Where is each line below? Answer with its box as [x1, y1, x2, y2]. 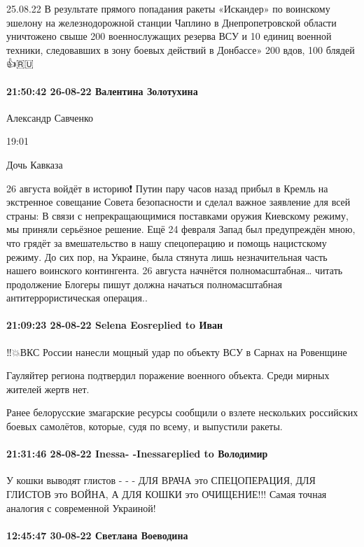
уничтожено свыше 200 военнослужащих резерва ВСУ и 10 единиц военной [6, 29, 332, 43]
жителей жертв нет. [6, 381, 90, 396]
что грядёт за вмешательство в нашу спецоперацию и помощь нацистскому [6, 235, 327, 250]
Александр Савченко [6, 110, 94, 125]
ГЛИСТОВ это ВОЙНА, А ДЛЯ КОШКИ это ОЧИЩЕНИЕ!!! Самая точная [6, 487, 327, 502]
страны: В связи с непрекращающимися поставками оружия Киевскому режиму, [6, 208, 349, 222]
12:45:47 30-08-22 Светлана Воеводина [6, 527, 188, 542]
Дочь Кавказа [6, 157, 63, 171]
